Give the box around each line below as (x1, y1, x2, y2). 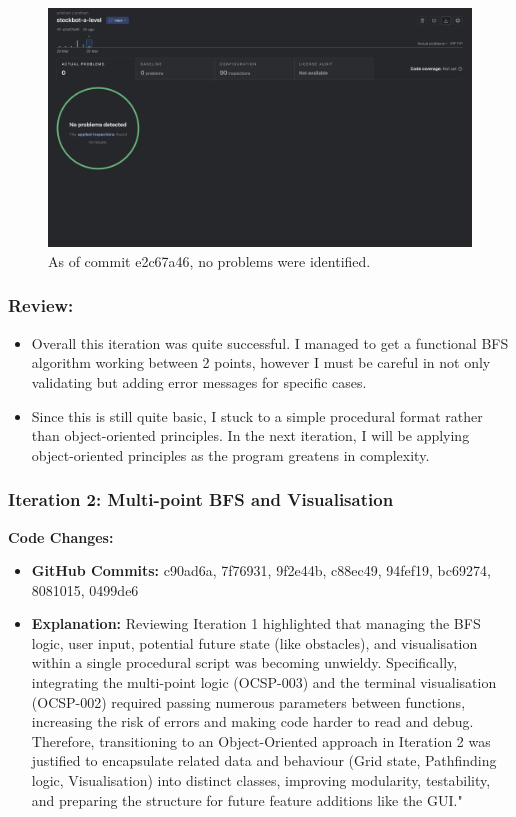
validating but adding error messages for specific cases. (31, 371, 367, 392)
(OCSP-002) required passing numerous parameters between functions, (31, 691, 466, 712)
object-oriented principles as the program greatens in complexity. (31, 444, 430, 465)
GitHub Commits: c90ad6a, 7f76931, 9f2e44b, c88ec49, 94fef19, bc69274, (31, 560, 491, 581)
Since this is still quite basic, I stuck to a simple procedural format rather (31, 405, 483, 426)
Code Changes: (8, 526, 114, 547)
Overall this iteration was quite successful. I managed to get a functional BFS (31, 332, 509, 353)
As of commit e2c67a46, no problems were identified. (48, 250, 371, 271)
